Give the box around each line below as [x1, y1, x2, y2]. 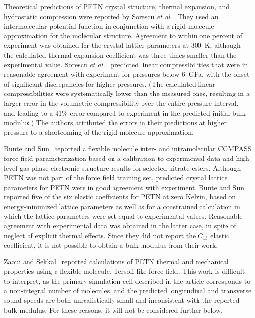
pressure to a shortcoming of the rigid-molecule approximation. [4, 127, 194, 137]
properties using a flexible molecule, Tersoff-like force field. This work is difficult [4, 266, 245, 276]
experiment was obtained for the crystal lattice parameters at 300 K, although [4, 40, 241, 50]
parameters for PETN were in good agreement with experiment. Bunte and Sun [4, 182, 244, 192]
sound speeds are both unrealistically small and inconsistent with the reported [4, 295, 240, 305]
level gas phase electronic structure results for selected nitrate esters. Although [4, 162, 241, 173]
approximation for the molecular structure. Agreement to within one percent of [4, 30, 242, 40]
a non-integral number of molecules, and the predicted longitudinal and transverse [4, 285, 252, 295]
